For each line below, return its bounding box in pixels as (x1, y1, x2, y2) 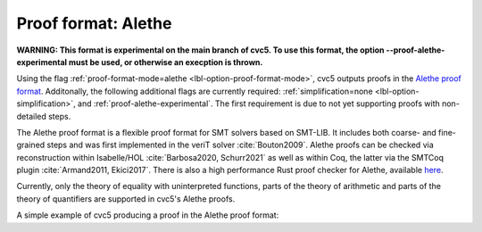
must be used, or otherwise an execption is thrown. (68, 56, 263, 67)
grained (16, 139, 46, 151)
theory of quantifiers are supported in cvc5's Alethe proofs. (16, 193, 236, 204)
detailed (16, 111, 46, 121)
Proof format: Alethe (16, 13, 172, 33)
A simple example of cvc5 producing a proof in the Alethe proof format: (16, 210, 279, 220)
